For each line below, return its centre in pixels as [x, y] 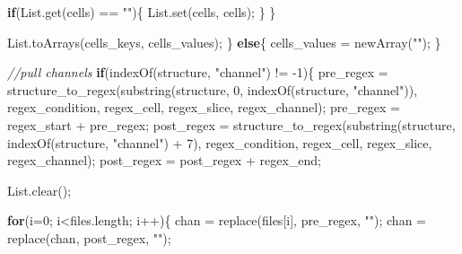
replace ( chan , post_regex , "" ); [89, 237]
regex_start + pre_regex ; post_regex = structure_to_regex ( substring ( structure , [231, 124]
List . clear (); [39, 190]
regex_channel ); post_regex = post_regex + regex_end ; [164, 160]
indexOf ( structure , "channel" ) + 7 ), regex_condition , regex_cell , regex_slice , [220, 142]
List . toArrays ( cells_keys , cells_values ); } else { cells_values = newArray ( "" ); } [224, 42]
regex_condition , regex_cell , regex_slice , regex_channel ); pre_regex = [204, 107]
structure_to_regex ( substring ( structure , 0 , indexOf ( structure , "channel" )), [213, 89]
